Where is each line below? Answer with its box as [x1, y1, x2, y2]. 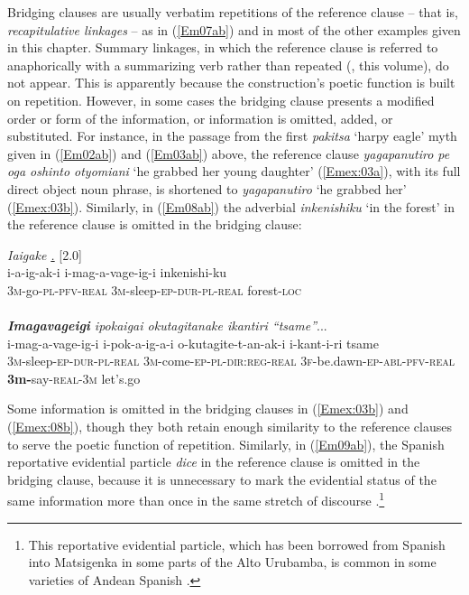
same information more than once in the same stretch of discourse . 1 [7, 488, 385, 510]
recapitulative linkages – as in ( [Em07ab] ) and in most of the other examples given [7, 20, 461, 39]
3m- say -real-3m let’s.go [7, 368, 141, 387]
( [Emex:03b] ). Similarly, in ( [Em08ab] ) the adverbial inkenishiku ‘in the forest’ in [7, 197, 455, 216]
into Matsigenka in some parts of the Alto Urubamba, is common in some [28, 553, 437, 572]
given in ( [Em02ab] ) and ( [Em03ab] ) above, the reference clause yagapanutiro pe [7, 144, 450, 163]
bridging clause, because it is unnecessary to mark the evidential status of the [7, 469, 437, 488]
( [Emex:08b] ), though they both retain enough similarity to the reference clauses [7, 417, 452, 436]
